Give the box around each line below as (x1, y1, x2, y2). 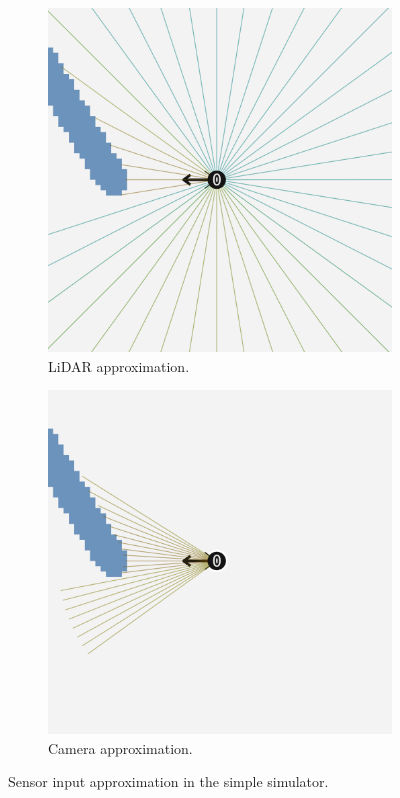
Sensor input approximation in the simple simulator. (8, 771, 329, 792)
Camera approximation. (48, 737, 193, 758)
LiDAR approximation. (48, 355, 190, 376)
